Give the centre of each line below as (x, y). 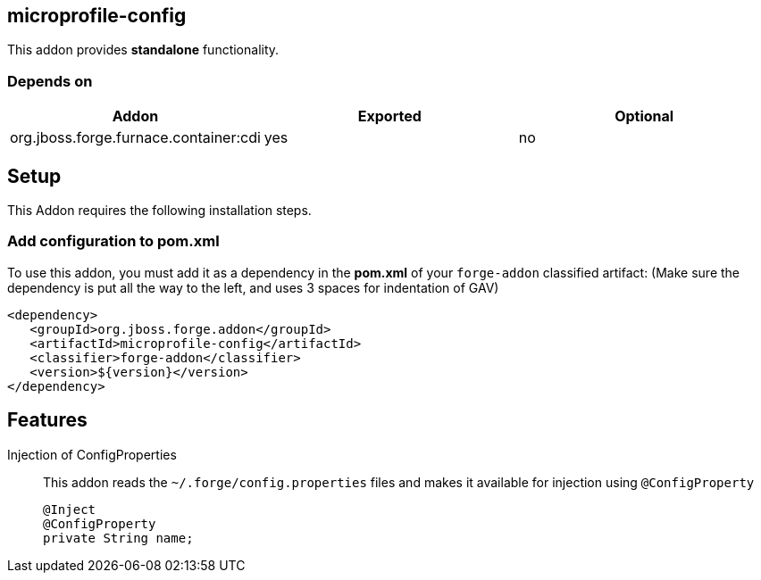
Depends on (50, 81)
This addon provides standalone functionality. (143, 50)
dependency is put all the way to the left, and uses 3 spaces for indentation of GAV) (253, 287)
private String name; (118, 538)
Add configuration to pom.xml (113, 241)
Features (47, 420)
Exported (389, 116)
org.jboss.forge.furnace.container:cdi (135, 138)
